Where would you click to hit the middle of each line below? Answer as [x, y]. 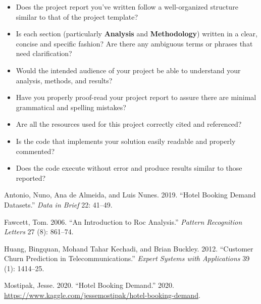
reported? [31, 178]
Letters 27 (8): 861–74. [39, 232]
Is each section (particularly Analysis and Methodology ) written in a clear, [137, 34]
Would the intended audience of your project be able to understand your [128, 70]
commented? [35, 151]
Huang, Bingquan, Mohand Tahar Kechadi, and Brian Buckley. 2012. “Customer [129, 248]
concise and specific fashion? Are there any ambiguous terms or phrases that [134, 43]
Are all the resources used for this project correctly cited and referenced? [129, 124]
